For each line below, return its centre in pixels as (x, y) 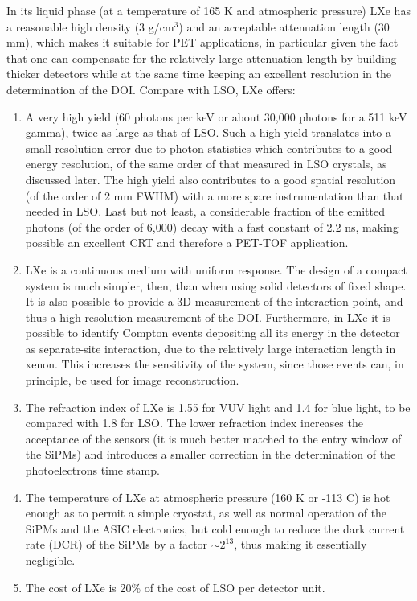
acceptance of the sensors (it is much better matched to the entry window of (213, 438)
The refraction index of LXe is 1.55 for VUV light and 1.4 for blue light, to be (218, 407)
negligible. (50, 560)
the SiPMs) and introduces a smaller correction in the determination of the (211, 454)
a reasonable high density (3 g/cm (90, 26)
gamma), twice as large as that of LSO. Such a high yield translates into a (208, 132)
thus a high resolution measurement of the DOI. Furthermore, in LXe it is (208, 317)
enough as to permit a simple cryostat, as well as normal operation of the (206, 513)
